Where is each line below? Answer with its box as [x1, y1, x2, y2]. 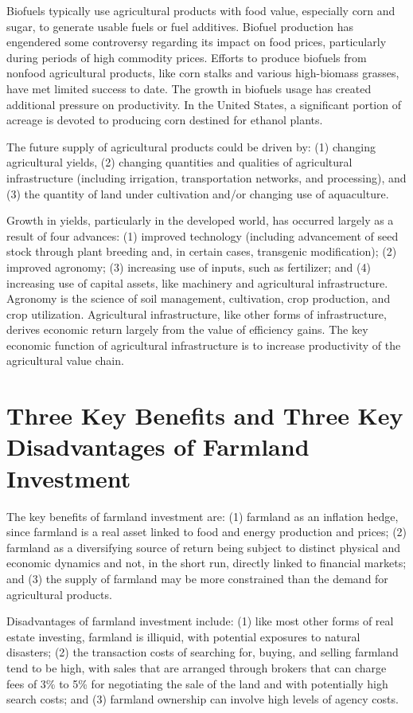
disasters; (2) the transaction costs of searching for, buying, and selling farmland [6, 644, 399, 660]
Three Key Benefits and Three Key [6, 399, 403, 432]
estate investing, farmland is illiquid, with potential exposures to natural [6, 628, 360, 644]
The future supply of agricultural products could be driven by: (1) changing [6, 138, 376, 155]
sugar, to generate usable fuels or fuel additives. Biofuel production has [6, 18, 353, 34]
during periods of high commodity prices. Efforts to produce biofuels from [6, 49, 367, 65]
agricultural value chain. [6, 352, 124, 369]
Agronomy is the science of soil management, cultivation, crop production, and [6, 290, 391, 307]
